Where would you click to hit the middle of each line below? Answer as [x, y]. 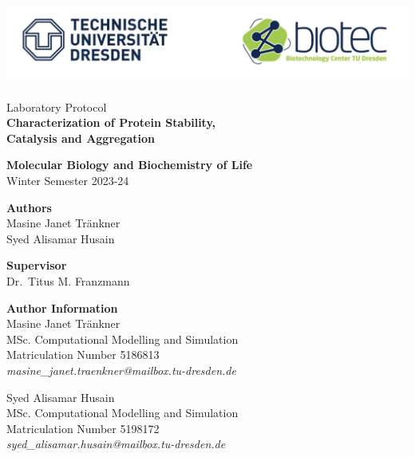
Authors [29, 207]
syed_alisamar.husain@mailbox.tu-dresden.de [116, 444]
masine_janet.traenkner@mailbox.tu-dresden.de [121, 370]
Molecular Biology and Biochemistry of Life [130, 165]
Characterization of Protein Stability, [111, 122]
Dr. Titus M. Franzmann [68, 280]
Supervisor [37, 265]
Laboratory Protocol [57, 106]
